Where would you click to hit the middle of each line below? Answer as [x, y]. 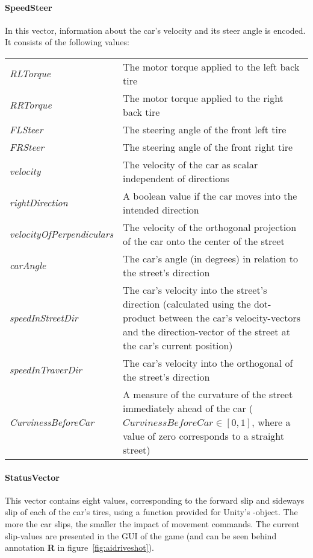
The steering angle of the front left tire [205, 129]
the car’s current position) [178, 345]
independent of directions [176, 178]
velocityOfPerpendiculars [62, 234]
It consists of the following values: [67, 42]
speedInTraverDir [46, 370]
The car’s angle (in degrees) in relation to [210, 258]
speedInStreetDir [44, 317]
